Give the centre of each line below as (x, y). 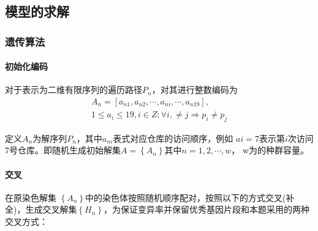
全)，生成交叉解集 (41, 209)
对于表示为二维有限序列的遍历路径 (74, 90)
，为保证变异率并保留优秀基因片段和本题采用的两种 (207, 209)
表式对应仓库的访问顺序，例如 (173, 138)
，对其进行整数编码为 (195, 90)
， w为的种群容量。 (270, 150)
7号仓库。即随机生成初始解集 (63, 150)
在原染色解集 (31, 197)
